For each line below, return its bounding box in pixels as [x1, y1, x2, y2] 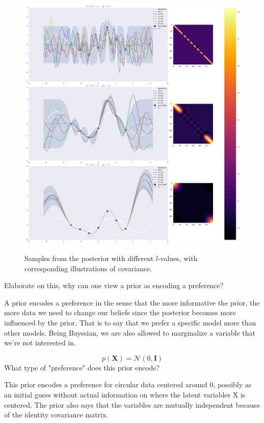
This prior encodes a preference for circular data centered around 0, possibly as [4, 379, 252, 390]
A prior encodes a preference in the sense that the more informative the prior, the [4, 297, 260, 308]
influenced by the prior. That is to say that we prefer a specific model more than [4, 317, 256, 327]
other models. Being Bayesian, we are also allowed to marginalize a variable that [4, 327, 256, 338]
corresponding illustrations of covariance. [24, 263, 152, 273]
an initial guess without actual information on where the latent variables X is [4, 389, 246, 400]
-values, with [157, 252, 198, 263]
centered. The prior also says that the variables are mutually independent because [4, 399, 260, 410]
